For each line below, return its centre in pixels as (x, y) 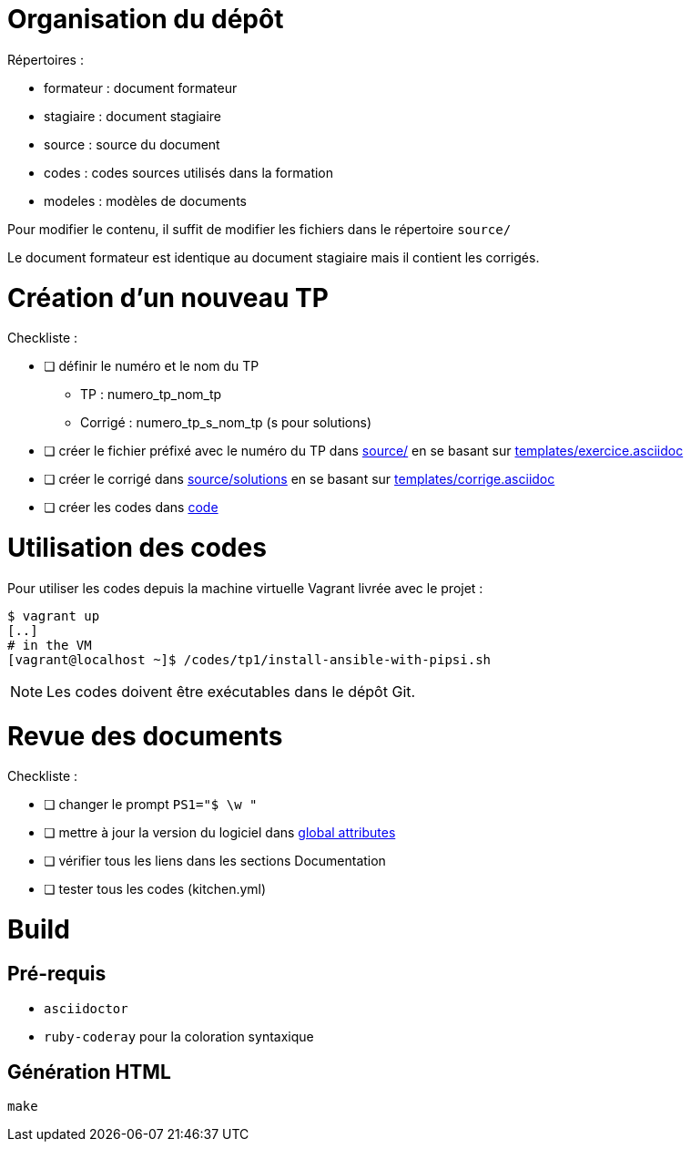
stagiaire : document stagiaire (133, 116)
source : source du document (132, 144)
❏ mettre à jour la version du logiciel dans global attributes (220, 833)
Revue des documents (145, 736)
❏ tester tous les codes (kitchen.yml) (155, 889)
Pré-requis (57, 973)
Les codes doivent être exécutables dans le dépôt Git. (231, 691)
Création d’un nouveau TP (168, 298)
